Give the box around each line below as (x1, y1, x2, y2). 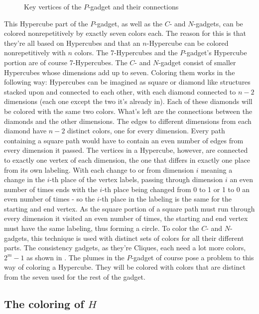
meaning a (201, 164, 233, 175)
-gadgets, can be (193, 18, 243, 28)
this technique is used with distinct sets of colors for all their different (31, 232, 244, 243)
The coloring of (4, 296, 84, 312)
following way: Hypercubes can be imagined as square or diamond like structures (4, 77, 251, 87)
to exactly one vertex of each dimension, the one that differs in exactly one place (4, 154, 251, 165)
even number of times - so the (4, 194, 95, 204)
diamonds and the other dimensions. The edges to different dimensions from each (4, 115, 252, 126)
